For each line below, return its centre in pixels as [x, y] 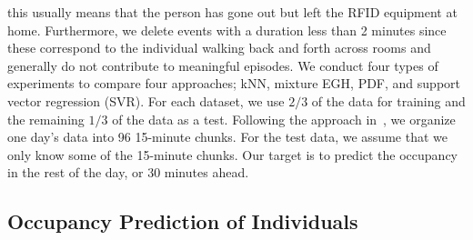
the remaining [46, 119]
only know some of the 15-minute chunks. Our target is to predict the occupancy [232, 154]
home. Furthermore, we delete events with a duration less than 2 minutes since [227, 30]
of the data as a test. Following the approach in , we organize [284, 119]
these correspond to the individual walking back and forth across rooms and [219, 48]
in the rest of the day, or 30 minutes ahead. [128, 172]
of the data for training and [388, 100]
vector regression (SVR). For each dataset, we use [146, 100]
